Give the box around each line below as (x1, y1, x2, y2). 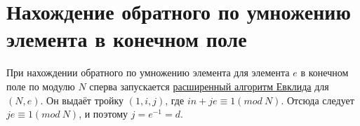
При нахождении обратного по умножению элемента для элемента (6, 65, 290, 80)
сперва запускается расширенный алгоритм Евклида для (89, 78, 329, 93)
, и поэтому (79, 106, 128, 121)
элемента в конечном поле (6, 24, 247, 53)
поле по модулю (6, 78, 75, 93)
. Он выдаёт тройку (40, 92, 124, 107)
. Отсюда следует (281, 92, 354, 107)
